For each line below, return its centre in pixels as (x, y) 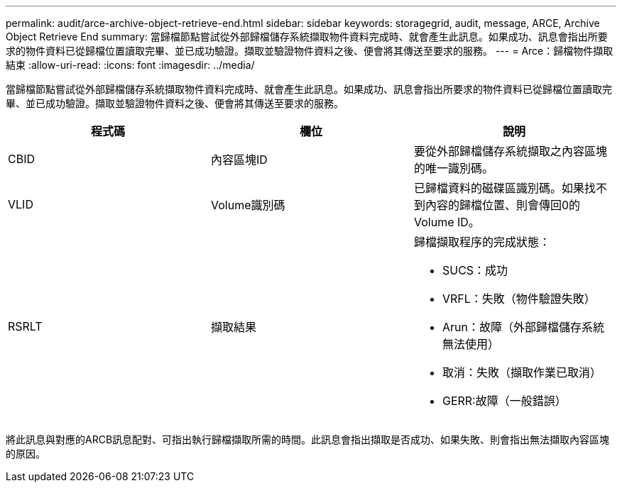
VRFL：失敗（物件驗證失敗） (519, 299)
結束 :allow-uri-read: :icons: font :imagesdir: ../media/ (130, 65)
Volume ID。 (447, 222)
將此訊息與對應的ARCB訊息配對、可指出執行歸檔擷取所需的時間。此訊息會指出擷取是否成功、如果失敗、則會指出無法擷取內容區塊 (308, 439)
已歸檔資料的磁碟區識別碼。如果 (499, 188)
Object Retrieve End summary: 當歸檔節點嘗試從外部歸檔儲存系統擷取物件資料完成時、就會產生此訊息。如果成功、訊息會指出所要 (307, 37)
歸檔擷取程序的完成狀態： (482, 242)
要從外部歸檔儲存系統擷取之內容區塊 (510, 151)
